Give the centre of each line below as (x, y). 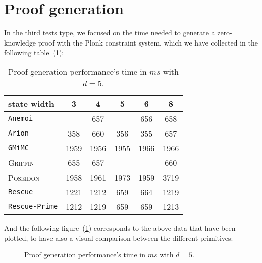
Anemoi (21, 119)
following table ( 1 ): (34, 52)
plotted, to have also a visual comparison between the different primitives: (119, 237)
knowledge (20, 42)
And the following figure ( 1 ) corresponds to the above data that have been (120, 227)
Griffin (21, 162)
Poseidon (24, 177)
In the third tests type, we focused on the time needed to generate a (110, 33)
